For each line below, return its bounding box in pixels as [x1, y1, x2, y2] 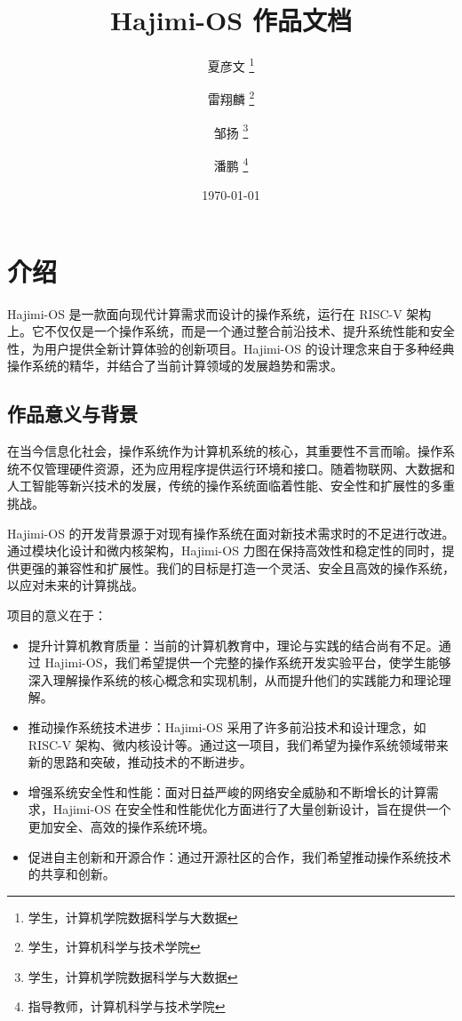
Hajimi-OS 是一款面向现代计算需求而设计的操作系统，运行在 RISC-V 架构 [7, 304, 432, 323]
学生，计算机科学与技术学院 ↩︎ [28, 937, 201, 956]
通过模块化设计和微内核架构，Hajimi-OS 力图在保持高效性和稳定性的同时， [7, 541, 442, 560]
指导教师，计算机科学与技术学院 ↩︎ [28, 997, 226, 1016]
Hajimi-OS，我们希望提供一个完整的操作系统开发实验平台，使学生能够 [44, 653, 451, 672]
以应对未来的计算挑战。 [7, 576, 144, 594]
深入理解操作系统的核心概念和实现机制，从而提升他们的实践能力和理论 [28, 670, 439, 689]
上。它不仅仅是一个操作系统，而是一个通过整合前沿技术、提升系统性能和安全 [7, 322, 455, 340]
